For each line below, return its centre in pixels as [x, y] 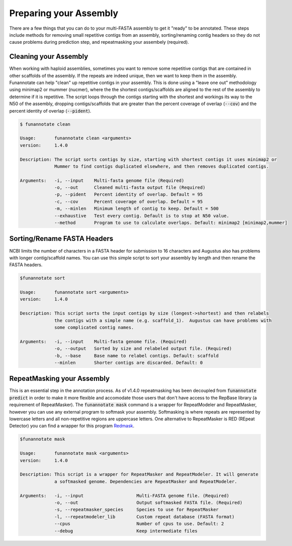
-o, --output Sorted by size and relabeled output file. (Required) [143, 349]
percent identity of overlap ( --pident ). [50, 111]
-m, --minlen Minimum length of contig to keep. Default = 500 [136, 209]
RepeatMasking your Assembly [60, 379]
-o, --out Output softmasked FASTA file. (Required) [149, 502]
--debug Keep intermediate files [126, 531]
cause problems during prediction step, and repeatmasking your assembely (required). [99, 42]
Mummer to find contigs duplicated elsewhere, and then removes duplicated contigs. [162, 166]
